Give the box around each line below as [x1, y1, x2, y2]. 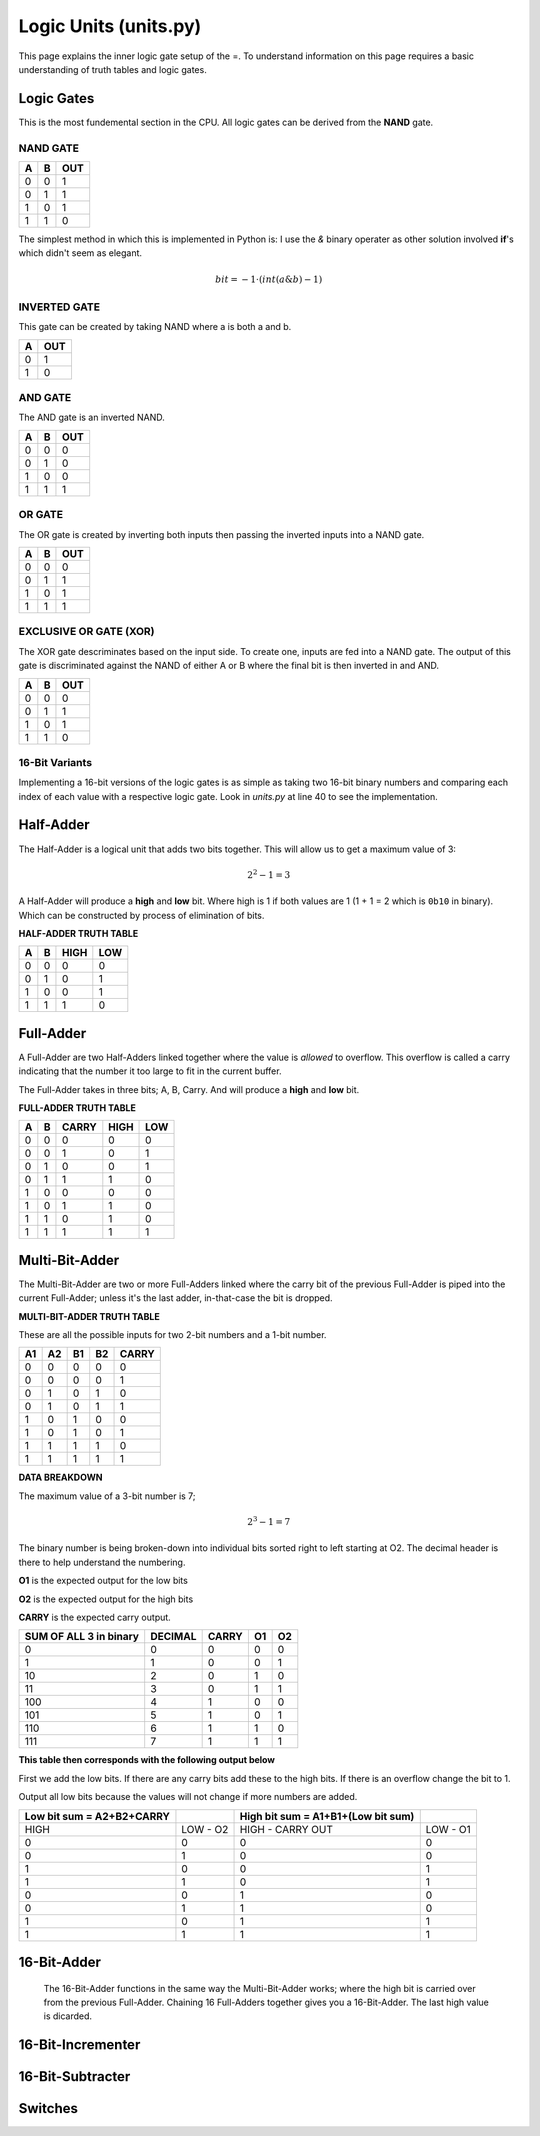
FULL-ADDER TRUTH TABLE [18, 1102, 137, 1114]
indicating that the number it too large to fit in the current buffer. [18, 1065, 282, 1077]
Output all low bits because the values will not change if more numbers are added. [18, 1791, 358, 1803]
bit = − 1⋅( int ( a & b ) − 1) [215, 273, 323, 285]
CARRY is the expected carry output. [18, 1611, 172, 1624]
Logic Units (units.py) [18, 15, 202, 37]
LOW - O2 [181, 1822, 229, 1836]
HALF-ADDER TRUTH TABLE [18, 927, 139, 939]
